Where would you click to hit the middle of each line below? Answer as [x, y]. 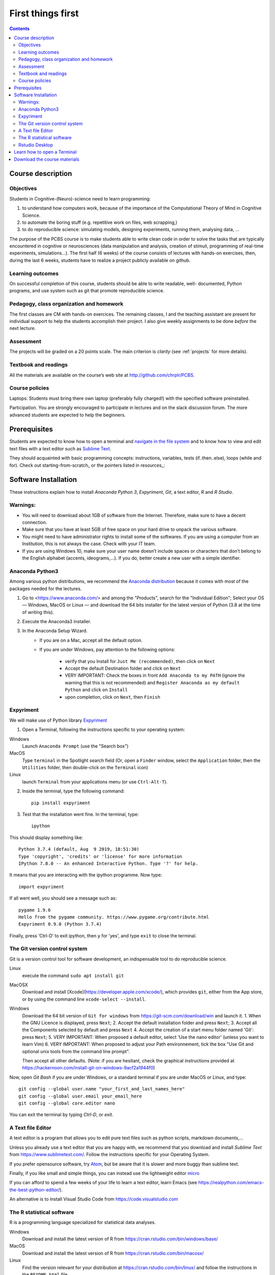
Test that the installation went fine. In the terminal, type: [80, 814]
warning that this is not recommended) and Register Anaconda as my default [152, 682]
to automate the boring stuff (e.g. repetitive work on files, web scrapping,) [100, 222]
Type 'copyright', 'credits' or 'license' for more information [101, 856]
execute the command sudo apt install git [73, 975]
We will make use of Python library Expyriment [58, 720]
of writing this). [38, 612]
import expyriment [42, 887]
